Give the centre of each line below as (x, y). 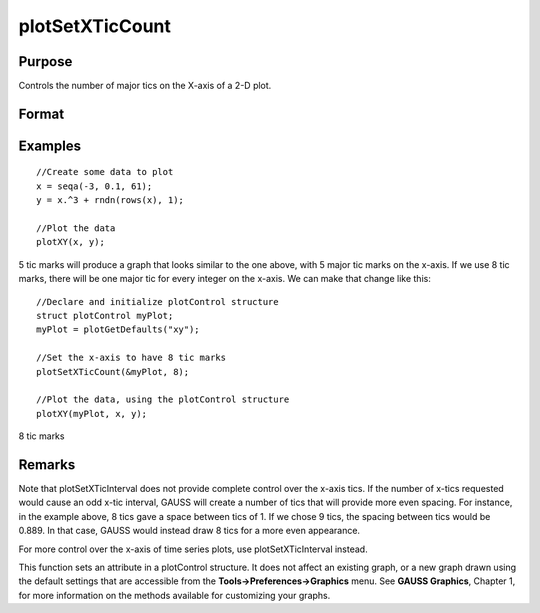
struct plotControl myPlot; (105, 315)
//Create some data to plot (105, 172)
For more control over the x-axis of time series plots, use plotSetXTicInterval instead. (193, 549)
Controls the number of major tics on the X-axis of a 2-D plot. (145, 86)
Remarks (47, 464)
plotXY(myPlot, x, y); (92, 413)
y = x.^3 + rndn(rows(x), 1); (110, 200)
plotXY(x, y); (70, 242)
